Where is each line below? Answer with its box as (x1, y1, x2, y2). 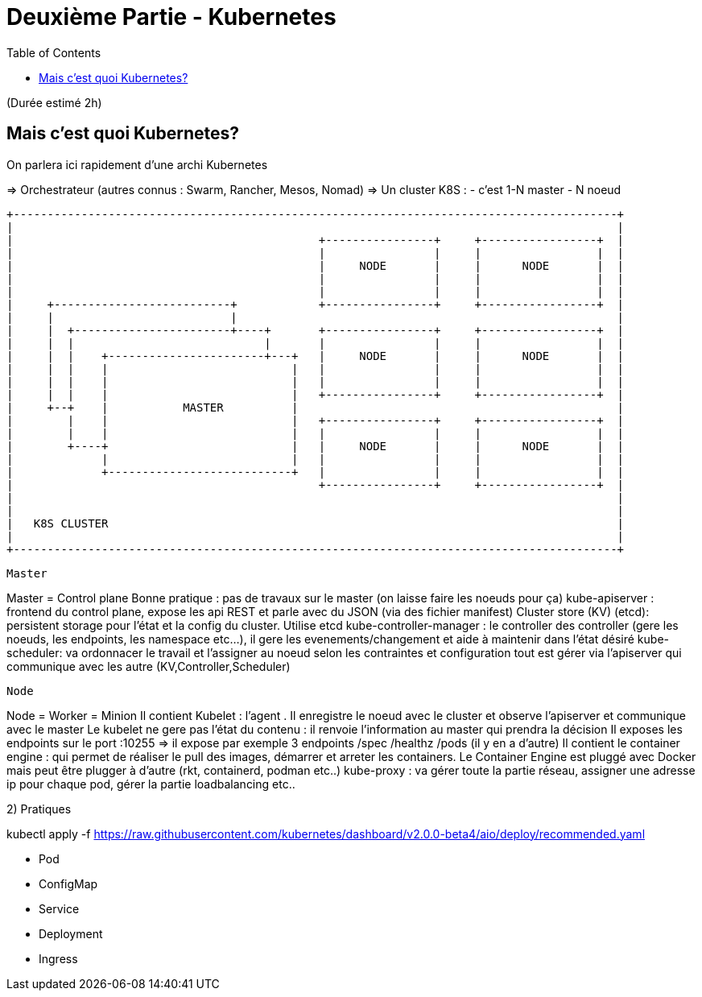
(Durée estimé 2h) (6, 95, 102, 110)
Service (39, 901, 80, 916)
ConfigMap (39, 876, 98, 891)
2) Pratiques (6, 801, 72, 816)
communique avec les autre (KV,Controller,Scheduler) (6, 659, 291, 673)
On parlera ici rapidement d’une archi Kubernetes (6, 157, 268, 172)
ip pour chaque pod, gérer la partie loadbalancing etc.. (6, 776, 295, 791)
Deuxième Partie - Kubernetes (6, 3, 337, 31)
